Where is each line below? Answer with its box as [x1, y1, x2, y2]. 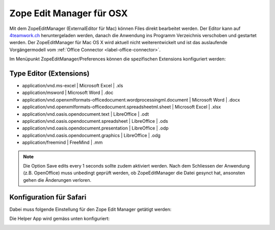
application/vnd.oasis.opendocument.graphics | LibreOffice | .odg [22, 132, 160, 138]
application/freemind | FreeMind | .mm [22, 140, 103, 146]
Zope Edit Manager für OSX [9, 8, 128, 19]
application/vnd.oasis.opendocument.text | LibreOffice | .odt [22, 111, 149, 117]
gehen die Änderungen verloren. [23, 177, 92, 183]
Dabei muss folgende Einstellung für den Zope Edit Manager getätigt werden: [9, 206, 172, 212]
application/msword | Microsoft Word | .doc [22, 89, 114, 96]
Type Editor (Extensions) [9, 69, 90, 78]
